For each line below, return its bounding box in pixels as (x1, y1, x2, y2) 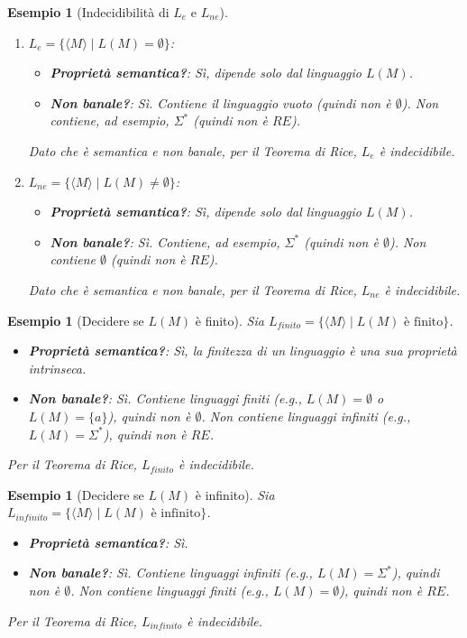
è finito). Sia (195, 310, 264, 329)
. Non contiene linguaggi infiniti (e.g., (201, 406, 411, 425)
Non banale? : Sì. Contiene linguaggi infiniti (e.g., (28, 563, 313, 582)
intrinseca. (28, 358, 87, 377)
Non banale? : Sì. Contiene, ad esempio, (50, 232, 280, 251)
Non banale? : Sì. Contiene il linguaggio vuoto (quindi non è (50, 93, 391, 112)
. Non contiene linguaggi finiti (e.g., (70, 581, 269, 600)
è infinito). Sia (195, 485, 275, 504)
